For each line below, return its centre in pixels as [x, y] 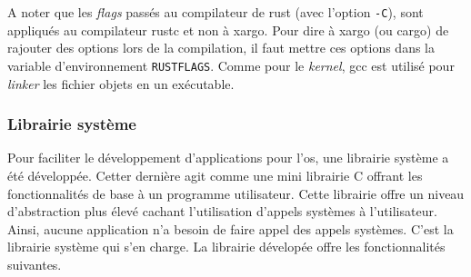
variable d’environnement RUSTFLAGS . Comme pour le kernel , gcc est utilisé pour [231, 65]
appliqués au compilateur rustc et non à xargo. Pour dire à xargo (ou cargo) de [228, 30]
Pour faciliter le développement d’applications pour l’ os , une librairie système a [228, 158]
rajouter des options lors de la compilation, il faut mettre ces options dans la [221, 48]
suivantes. [35, 264]
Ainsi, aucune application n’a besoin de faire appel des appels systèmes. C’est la [230, 228]
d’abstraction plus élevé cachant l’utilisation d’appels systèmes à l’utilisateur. [222, 211]
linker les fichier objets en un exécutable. [121, 83]
